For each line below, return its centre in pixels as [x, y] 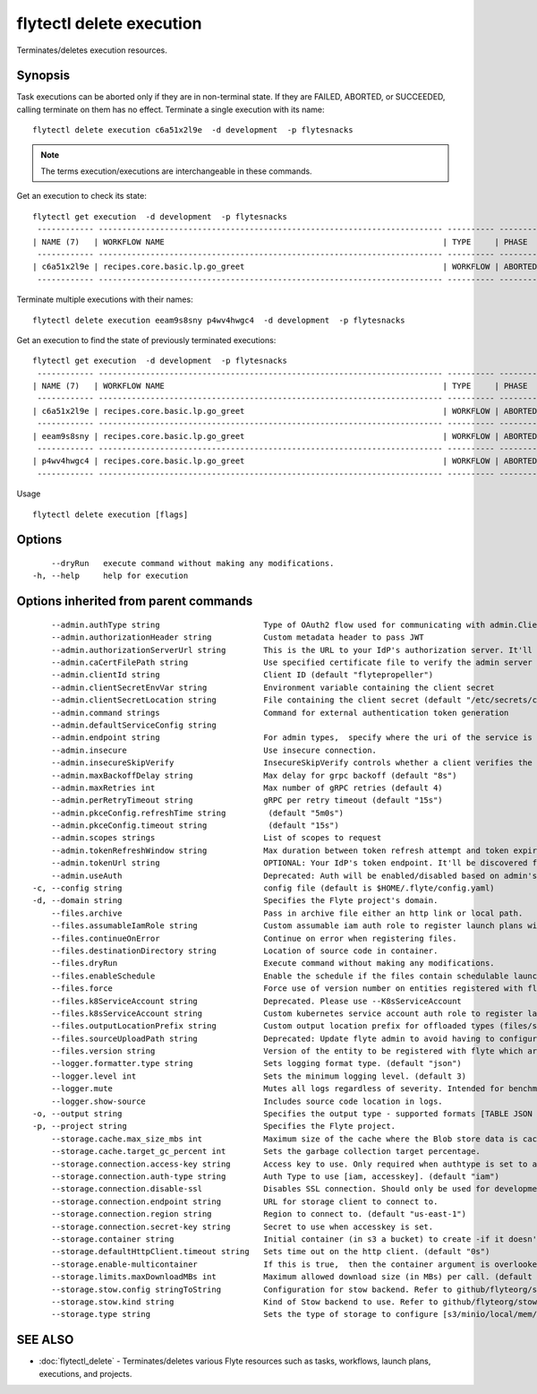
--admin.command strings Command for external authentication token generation [280, 713]
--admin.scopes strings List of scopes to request [216, 838]
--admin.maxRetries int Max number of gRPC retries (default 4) [247, 787]
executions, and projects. [85, 1373]
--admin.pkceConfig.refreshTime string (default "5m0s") [197, 813]
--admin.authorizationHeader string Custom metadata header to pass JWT [237, 637]
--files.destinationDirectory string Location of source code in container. [244, 951]
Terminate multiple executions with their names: [105, 299]
